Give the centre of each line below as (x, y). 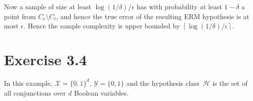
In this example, (28, 83)
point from (20, 16)
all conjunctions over (35, 92)
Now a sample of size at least (48, 6)
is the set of (230, 83)
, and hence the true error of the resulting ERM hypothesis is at (153, 16)
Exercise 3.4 (45, 59)
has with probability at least (179, 6)
